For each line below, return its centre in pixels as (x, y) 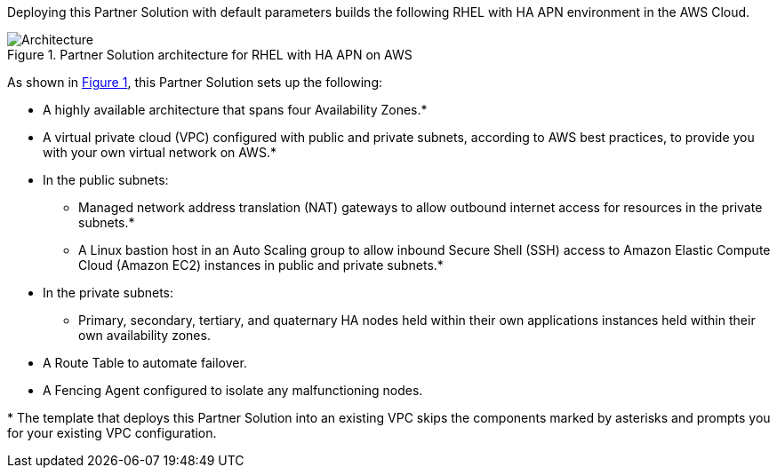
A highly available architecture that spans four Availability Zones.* (235, 110)
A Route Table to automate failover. (145, 363)
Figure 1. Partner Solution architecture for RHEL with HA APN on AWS (210, 55)
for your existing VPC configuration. (112, 433)
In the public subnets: (106, 180)
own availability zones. (144, 335)
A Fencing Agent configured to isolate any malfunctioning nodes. (233, 390)
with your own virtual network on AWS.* (160, 152)
